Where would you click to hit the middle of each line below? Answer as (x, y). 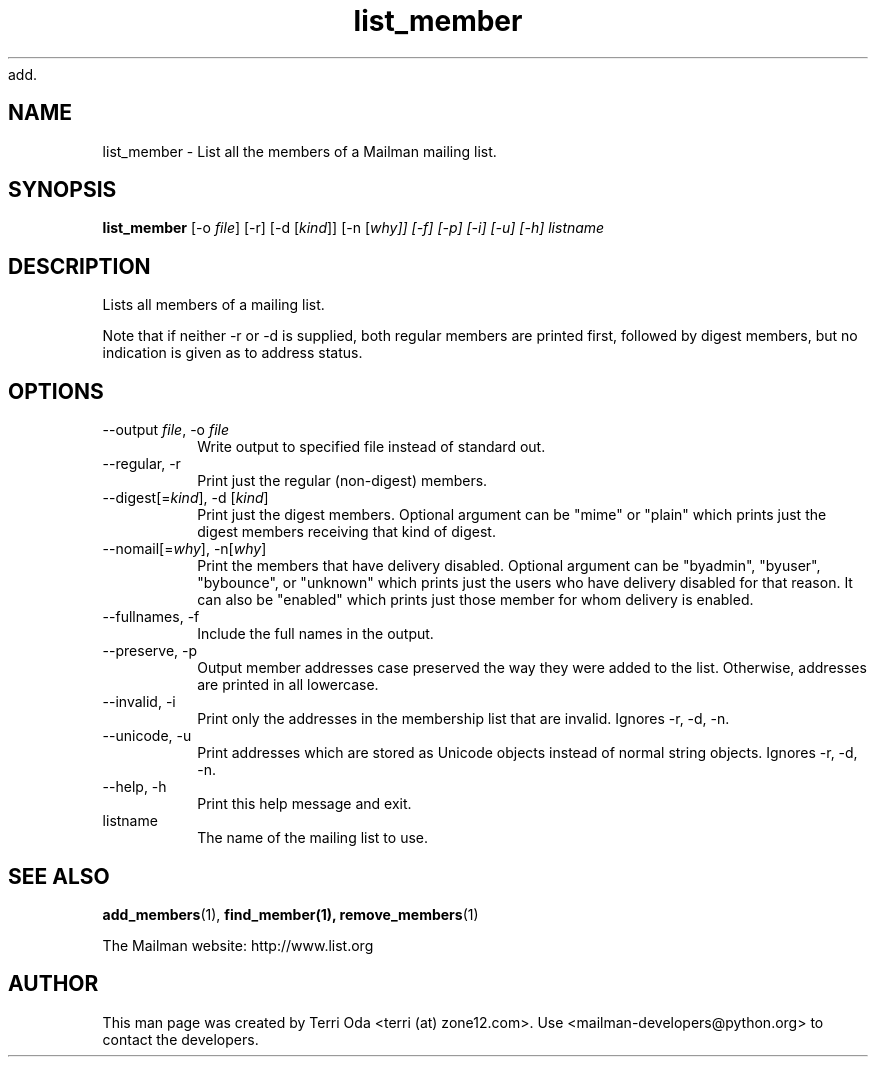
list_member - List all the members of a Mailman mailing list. (299, 151)
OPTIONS (56, 391)
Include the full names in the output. (315, 634)
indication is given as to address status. (232, 353)
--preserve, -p (150, 651)
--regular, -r (141, 464)
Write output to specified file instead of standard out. (371, 447)
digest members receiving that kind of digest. (346, 532)
